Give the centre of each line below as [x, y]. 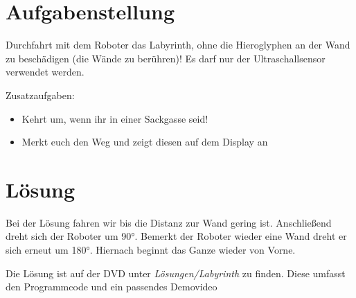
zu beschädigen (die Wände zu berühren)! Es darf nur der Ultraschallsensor [166, 58]
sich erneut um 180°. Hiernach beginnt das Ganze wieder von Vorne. [151, 249]
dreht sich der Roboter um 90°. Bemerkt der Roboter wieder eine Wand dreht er [176, 236]
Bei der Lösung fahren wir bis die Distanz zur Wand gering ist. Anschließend [169, 222]
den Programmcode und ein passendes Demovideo [112, 287]
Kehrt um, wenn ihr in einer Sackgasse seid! [115, 118]
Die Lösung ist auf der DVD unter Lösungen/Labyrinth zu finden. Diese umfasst [176, 273]
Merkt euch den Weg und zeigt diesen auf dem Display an [145, 142]
